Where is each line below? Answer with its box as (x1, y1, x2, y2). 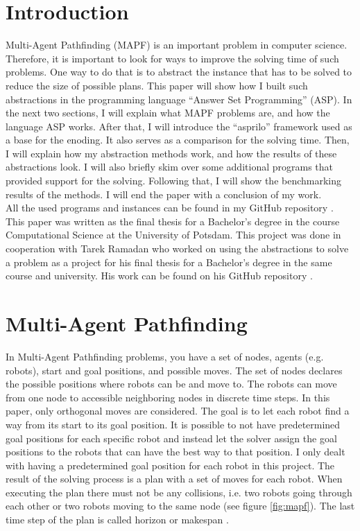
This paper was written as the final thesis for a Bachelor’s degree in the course (6, 214, 340, 228)
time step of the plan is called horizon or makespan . (6, 512, 229, 527)
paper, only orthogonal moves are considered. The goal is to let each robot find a (6, 403, 350, 418)
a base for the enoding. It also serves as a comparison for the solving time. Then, (6, 132, 350, 147)
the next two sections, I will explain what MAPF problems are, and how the (6, 105, 330, 120)
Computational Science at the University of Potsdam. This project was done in (6, 227, 341, 242)
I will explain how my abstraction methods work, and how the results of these (6, 146, 337, 160)
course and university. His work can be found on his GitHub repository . (6, 268, 313, 283)
